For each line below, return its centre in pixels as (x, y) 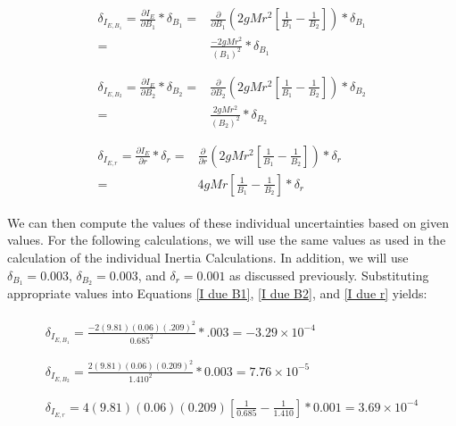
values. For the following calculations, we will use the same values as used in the (227, 240)
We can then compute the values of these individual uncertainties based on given (228, 222)
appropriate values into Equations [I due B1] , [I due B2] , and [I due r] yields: (217, 293)
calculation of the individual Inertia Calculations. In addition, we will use (208, 257)
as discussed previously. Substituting (329, 275)
